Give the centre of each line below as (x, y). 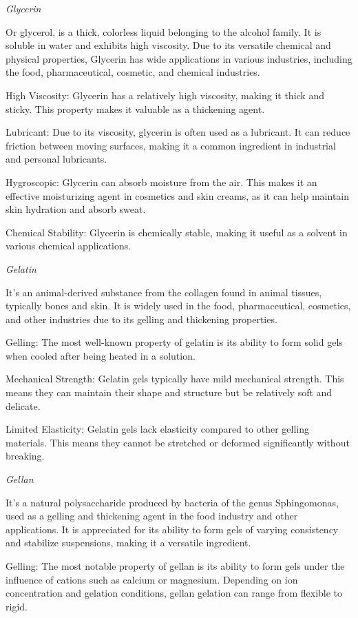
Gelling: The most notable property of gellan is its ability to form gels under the (175, 566)
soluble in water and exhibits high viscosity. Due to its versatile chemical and (168, 45)
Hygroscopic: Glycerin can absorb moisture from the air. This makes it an (161, 182)
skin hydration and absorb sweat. (76, 209)
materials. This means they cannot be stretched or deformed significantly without (178, 442)
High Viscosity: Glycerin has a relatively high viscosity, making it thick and (165, 95)
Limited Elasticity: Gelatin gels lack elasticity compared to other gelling (157, 429)
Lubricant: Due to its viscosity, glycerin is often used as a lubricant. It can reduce (178, 132)
